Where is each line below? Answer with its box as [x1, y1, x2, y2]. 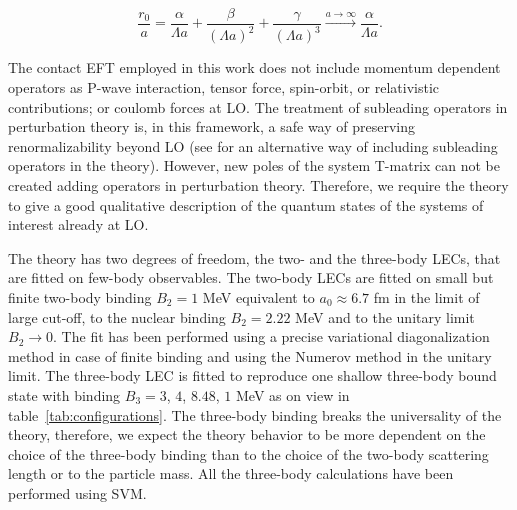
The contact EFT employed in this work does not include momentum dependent [8, 57, 501, 78]
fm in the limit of [373, 286, 480, 307]
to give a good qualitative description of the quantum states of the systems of [8, 194, 484, 215]
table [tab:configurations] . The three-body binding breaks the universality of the [8, 404, 502, 425]
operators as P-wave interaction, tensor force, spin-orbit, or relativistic [8, 77, 440, 97]
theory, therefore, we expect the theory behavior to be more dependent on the [8, 424, 486, 445]
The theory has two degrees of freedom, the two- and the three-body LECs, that [8, 247, 501, 268]
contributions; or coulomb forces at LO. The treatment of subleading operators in [8, 96, 508, 117]
